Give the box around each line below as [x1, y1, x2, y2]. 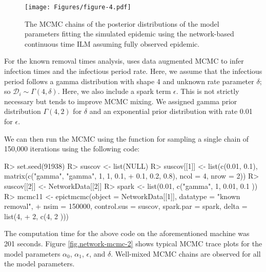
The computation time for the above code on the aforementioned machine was [4, 228, 250, 239]
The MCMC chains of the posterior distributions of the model [25, 18, 219, 29]
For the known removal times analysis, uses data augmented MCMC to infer [4, 55, 244, 66]
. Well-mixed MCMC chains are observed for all [111, 248, 261, 259]
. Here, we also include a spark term [57, 86, 171, 96]
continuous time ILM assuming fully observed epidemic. [25, 38, 200, 49]
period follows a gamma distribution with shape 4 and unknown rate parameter [4, 75, 254, 86]
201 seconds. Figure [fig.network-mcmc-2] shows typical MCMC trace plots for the [4, 238, 262, 248]
